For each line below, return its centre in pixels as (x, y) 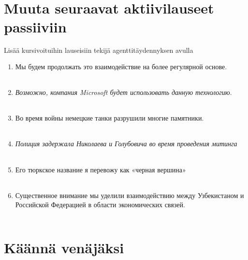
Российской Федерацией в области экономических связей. (100, 205)
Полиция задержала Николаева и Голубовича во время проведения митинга (126, 144)
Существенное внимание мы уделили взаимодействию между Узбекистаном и (130, 195)
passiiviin (35, 27)
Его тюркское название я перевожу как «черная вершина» (101, 169)
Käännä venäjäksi (64, 247)
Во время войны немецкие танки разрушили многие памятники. (109, 118)
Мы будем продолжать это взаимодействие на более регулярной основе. (121, 66)
